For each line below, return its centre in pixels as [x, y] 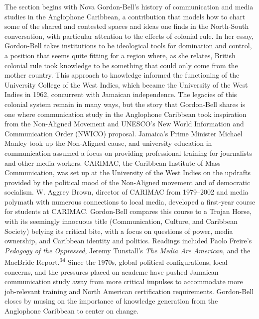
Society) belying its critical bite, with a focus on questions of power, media [119, 231]
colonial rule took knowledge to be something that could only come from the [121, 65]
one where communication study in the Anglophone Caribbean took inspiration [126, 114]
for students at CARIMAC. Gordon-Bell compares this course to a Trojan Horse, [128, 211]
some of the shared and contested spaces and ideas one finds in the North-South [127, 26]
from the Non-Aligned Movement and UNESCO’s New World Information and [124, 124]
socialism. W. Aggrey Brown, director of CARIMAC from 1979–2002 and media [127, 192]
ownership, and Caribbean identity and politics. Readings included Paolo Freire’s [128, 241]
